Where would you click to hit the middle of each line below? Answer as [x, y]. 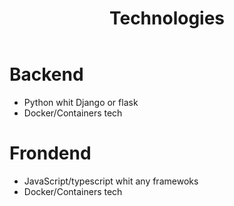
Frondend [50, 153]
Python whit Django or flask [81, 102]
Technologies [167, 18]
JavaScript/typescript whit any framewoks [111, 181]
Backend [46, 74]
